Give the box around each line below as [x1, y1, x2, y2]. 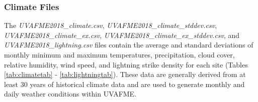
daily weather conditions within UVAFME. [4, 88, 137, 99]
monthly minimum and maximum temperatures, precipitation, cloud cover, [4, 49, 235, 59]
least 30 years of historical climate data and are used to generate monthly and [4, 78, 245, 89]
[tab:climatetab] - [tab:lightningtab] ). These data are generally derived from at [4, 69, 246, 79]
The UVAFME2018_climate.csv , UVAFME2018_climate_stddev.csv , [4, 20, 217, 30]
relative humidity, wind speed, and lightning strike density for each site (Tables [4, 59, 248, 69]
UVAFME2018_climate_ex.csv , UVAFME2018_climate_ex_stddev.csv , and [4, 29, 240, 40]
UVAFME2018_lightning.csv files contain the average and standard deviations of [4, 39, 253, 50]
